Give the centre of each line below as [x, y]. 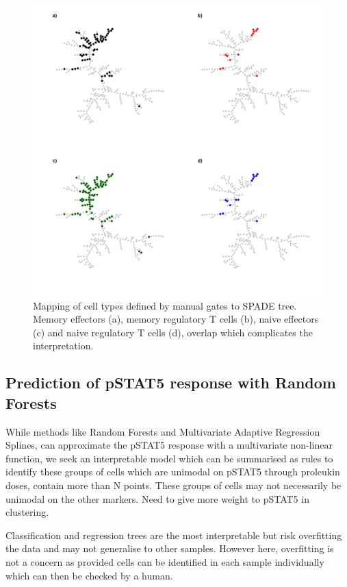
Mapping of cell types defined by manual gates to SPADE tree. [165, 305]
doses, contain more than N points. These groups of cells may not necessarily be [173, 485]
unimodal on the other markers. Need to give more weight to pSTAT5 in [157, 498]
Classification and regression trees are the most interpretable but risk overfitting [174, 535]
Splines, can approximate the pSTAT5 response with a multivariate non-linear [169, 445]
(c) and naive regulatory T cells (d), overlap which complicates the [173, 332]
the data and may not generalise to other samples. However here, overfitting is [170, 548]
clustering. [27, 512]
